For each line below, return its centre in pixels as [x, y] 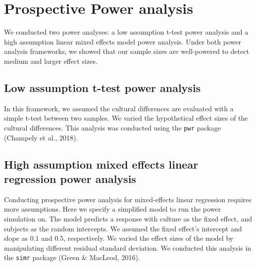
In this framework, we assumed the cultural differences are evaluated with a [119, 108]
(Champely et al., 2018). [41, 137]
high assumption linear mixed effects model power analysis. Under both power [123, 41]
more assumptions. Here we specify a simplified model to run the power [113, 209]
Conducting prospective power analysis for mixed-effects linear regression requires [128, 199]
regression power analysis [70, 178]
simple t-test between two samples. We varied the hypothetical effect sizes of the [126, 118]
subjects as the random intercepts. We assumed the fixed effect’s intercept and [123, 228]
